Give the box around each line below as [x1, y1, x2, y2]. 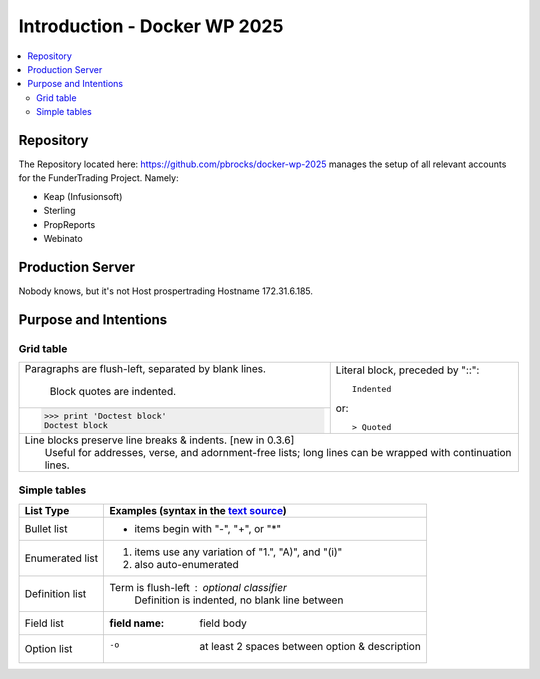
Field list [24, 616, 64, 630]
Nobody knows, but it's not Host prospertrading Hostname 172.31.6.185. [18, 285, 314, 297]
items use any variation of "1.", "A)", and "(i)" [134, 545, 343, 559]
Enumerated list [24, 551, 99, 565]
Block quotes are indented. [49, 385, 177, 399]
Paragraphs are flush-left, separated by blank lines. [24, 362, 267, 376]
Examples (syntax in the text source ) [109, 503, 287, 517]
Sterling [43, 205, 76, 217]
